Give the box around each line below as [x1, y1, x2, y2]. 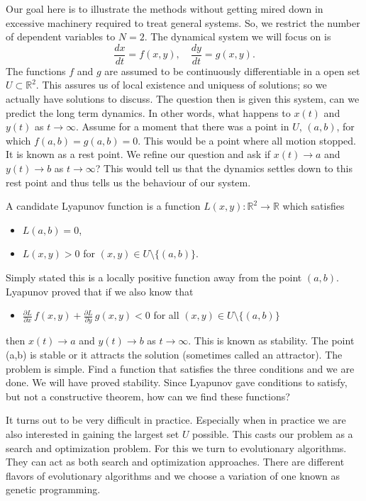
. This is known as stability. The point [188, 333, 355, 348]
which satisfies [282, 198, 345, 213]
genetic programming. [6, 482, 101, 497]
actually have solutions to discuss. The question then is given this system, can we [6, 91, 360, 106]
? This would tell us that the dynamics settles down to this [95, 161, 353, 175]
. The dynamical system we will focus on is [144, 29, 331, 44]
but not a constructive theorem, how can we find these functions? [6, 388, 290, 403]
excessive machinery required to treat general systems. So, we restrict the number [6, 15, 360, 30]
